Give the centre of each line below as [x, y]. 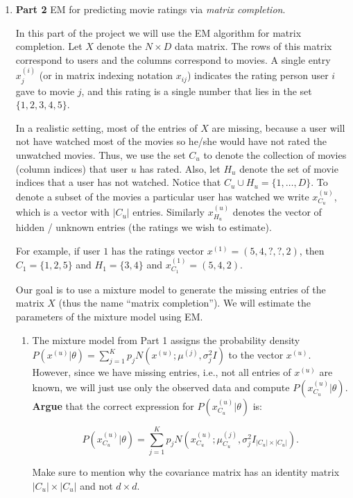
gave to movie [45, 91]
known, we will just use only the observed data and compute [161, 387]
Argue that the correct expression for [113, 405]
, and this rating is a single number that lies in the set [197, 91]
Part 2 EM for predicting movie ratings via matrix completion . [150, 9]
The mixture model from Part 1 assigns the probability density [166, 340]
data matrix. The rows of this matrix [253, 46]
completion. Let [49, 46]
